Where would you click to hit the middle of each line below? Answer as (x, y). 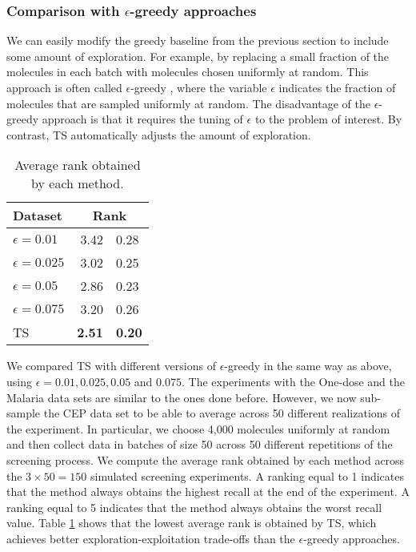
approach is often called (64, 87)
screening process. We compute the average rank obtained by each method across (206, 459)
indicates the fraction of (337, 87)
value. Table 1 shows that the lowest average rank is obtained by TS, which (192, 523)
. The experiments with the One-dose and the (293, 381)
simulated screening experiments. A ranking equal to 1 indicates (247, 475)
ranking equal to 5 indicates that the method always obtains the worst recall (194, 507)
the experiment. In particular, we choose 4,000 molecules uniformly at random (198, 428)
